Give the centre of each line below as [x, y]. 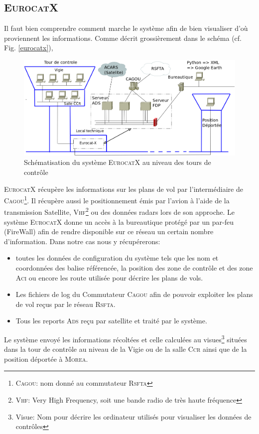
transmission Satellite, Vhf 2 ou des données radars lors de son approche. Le [120, 211]
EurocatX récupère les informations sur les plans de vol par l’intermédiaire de [124, 189]
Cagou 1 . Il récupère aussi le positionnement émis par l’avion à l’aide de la [117, 200]
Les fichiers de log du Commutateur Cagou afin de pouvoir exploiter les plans [134, 294]
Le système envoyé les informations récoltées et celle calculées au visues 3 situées [126, 338]
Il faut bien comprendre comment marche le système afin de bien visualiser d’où [126, 28]
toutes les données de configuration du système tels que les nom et [117, 258]
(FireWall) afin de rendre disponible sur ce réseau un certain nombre [109, 231]
